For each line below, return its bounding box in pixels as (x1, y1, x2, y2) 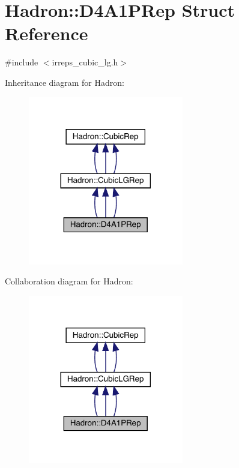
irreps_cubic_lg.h (52, 56, 118, 68)
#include (5, 56, 38, 68)
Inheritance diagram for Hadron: (5, 76, 124, 88)
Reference (5, 21, 88, 46)
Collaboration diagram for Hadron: (5, 275, 133, 287)
